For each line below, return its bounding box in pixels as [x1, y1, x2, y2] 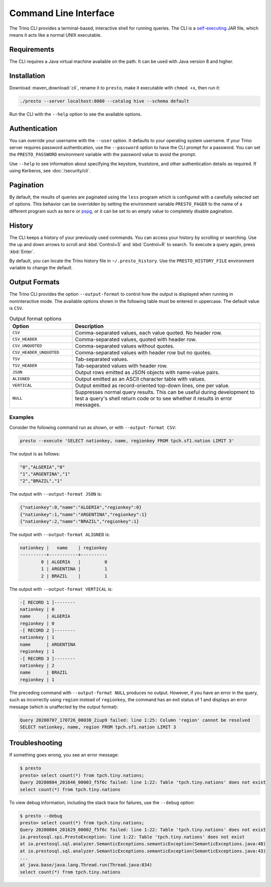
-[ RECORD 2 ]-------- [20, 628, 76, 633]
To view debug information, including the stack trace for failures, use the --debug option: [9, 799, 195, 806]
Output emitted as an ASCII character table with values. [75, 375, 206, 382]
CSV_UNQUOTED [12, 343, 42, 349]
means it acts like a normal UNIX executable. [9, 32, 102, 38]
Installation [9, 71, 45, 80]
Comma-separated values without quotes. [75, 342, 175, 349]
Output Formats [9, 278, 60, 286]
